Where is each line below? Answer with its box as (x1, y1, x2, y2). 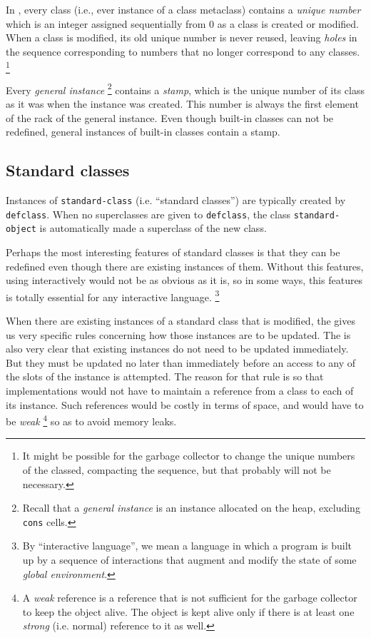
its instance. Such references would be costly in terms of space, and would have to (6, 397, 364, 412)
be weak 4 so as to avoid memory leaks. (6, 412, 177, 428)
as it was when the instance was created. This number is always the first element (6, 96, 359, 111)
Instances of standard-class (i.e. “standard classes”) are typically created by (6, 192, 346, 207)
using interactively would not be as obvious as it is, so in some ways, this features (6, 273, 363, 288)
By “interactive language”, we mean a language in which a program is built (22, 538, 352, 553)
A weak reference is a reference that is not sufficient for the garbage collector (22, 590, 357, 605)
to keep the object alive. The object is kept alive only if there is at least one (22, 604, 355, 619)
